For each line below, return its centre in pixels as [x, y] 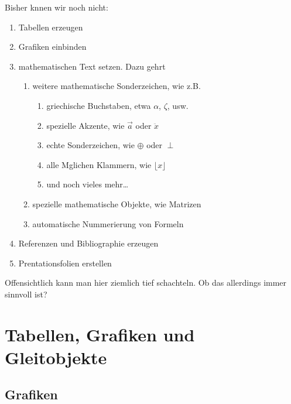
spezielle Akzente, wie [85, 125]
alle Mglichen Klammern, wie [99, 164]
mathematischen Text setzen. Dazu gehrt [92, 66]
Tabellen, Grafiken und [100, 334]
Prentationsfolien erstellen [65, 263]
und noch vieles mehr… [88, 184]
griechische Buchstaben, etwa [99, 105]
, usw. [178, 105]
